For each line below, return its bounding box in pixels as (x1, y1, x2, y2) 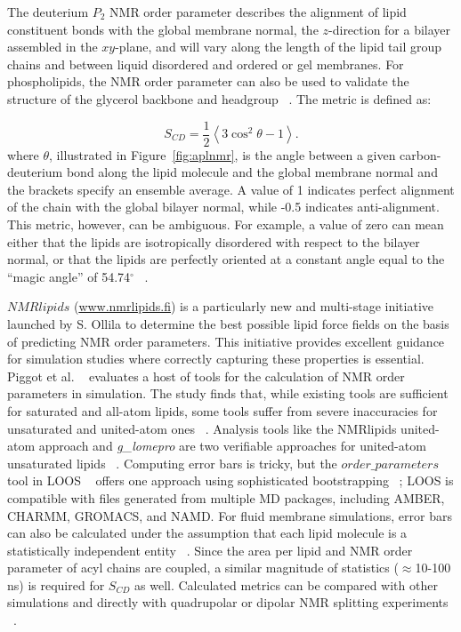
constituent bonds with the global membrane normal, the (7, 20, 319, 38)
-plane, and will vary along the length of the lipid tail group (115, 37, 442, 56)
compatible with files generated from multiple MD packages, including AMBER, (7, 488, 445, 507)
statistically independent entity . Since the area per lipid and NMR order (7, 540, 413, 559)
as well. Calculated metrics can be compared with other (134, 575, 438, 594)
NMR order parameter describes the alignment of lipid (109, 3, 407, 20)
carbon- (400, 145, 441, 164)
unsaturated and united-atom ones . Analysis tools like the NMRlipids (7, 419, 397, 437)
